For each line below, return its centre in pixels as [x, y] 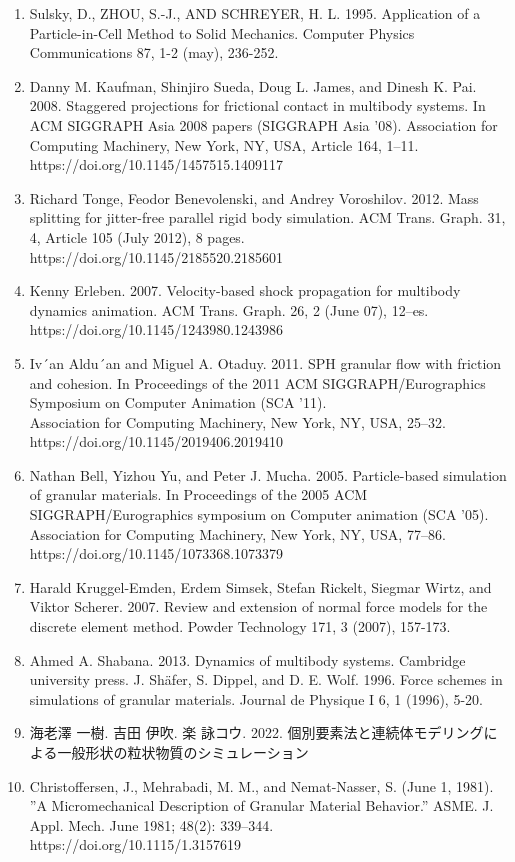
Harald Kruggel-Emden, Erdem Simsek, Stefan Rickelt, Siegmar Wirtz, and [260, 586]
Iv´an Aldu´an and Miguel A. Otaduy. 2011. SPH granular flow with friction [265, 362]
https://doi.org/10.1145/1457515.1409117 [156, 164]
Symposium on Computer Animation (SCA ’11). [178, 402]
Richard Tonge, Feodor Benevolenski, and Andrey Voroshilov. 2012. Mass [254, 197]
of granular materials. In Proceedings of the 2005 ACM [198, 494]
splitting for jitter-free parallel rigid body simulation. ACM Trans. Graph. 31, [267, 217]
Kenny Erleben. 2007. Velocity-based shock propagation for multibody [245, 290]
